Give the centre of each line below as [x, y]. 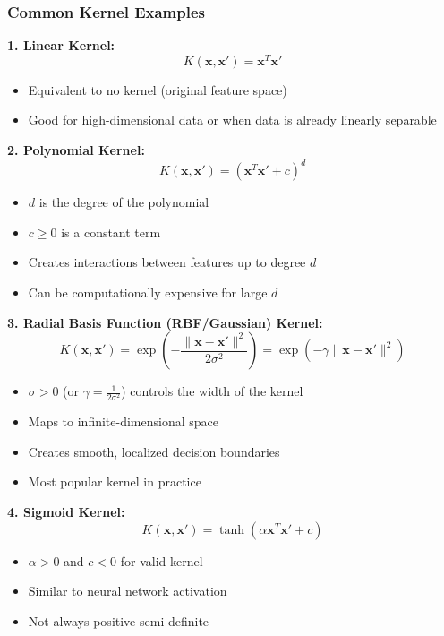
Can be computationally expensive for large [148, 292]
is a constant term [111, 232]
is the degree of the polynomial [124, 202]
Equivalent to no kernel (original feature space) [158, 89]
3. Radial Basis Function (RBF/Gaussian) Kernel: [165, 322]
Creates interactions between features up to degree [167, 262]
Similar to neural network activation [128, 591]
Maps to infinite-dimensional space [123, 421]
